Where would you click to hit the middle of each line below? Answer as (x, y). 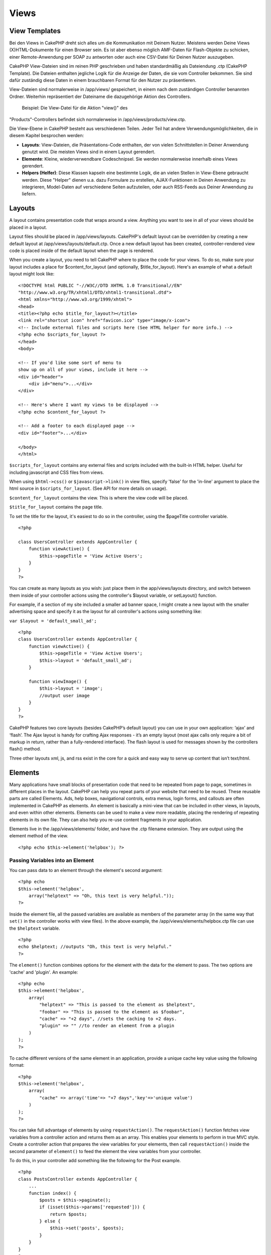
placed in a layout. (28, 227)
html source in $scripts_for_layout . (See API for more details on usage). (88, 488)
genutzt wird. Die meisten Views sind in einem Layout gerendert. (89, 152)
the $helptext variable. (35, 928)
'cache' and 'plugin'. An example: (44, 972)
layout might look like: (32, 274)
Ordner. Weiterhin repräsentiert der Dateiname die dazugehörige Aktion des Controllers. (100, 96)
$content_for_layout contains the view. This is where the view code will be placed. (99, 497)
